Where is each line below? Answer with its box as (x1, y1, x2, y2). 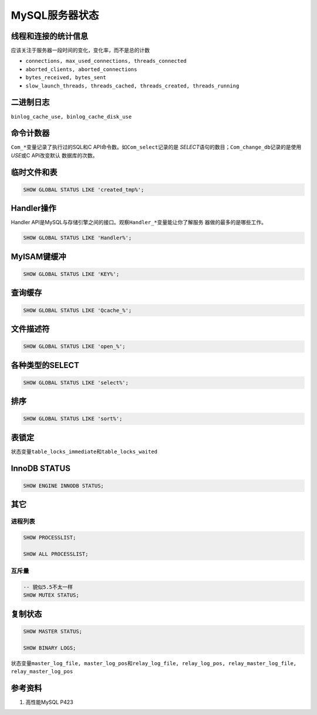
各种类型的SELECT (11, 360, 79, 370)
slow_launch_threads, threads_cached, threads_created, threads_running (25, 82, 240, 89)
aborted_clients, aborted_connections (25, 66, 137, 73)
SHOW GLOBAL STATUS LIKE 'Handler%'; (23, 235, 132, 241)
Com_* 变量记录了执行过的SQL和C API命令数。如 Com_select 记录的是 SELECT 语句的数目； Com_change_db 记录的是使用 (11, 144, 302, 151)
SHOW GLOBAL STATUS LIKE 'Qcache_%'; (23, 307, 132, 313)
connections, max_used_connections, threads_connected (25, 58, 187, 65)
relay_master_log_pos (11, 668, 73, 674)
